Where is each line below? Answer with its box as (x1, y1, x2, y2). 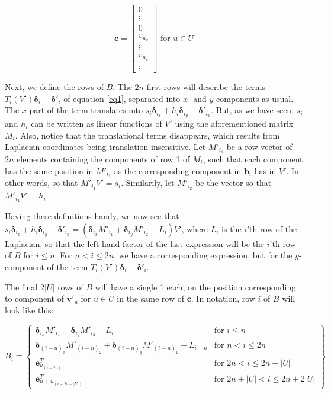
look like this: (5, 303, 54, 316)
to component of (5, 292, 64, 305)
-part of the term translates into (26, 104, 143, 116)
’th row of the (247, 222, 297, 235)
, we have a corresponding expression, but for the (114, 249, 293, 261)
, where (181, 222, 208, 235)
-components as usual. (213, 92, 294, 104)
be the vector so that (195, 177, 272, 189)
